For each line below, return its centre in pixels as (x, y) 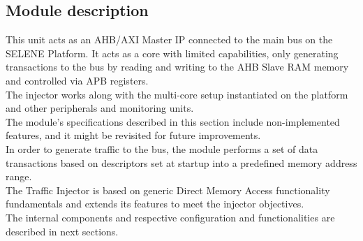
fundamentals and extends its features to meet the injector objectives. (155, 204)
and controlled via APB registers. (77, 80)
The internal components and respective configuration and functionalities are (170, 217)
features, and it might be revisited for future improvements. (133, 135)
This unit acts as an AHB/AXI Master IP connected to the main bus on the (169, 39)
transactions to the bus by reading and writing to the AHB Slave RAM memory (177, 67)
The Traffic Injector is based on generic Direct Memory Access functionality (168, 190)
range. (19, 176)
